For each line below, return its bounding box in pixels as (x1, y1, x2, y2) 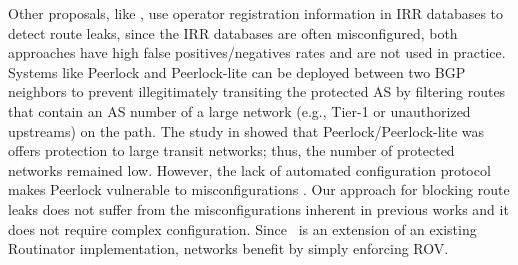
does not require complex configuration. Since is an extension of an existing (8, 218, 477, 239)
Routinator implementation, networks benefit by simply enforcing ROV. (8, 238, 449, 259)
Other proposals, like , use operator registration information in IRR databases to (8, 3, 504, 23)
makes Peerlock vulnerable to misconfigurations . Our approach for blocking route (8, 179, 510, 200)
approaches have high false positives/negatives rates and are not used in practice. (8, 42, 506, 63)
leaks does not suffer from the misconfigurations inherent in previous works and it (8, 198, 509, 219)
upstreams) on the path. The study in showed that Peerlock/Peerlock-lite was (8, 120, 485, 141)
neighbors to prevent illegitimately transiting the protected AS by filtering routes (8, 81, 506, 102)
